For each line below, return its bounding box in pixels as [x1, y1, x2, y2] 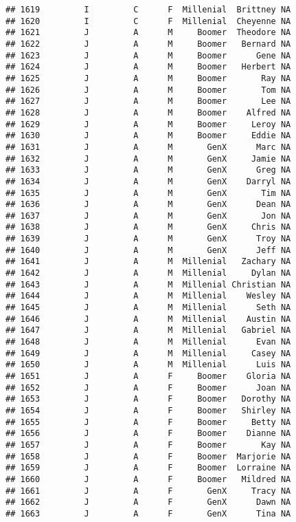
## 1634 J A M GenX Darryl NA [5, 176, 291, 186]
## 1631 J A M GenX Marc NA [5, 142, 291, 152]
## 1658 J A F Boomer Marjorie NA [5, 451, 291, 461]
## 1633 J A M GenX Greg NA [5, 165, 291, 175]
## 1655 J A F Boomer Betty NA [5, 417, 291, 427]
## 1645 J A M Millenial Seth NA [5, 303, 291, 313]
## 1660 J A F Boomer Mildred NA [5, 474, 291, 484]
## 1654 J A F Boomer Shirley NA [5, 405, 291, 415]
